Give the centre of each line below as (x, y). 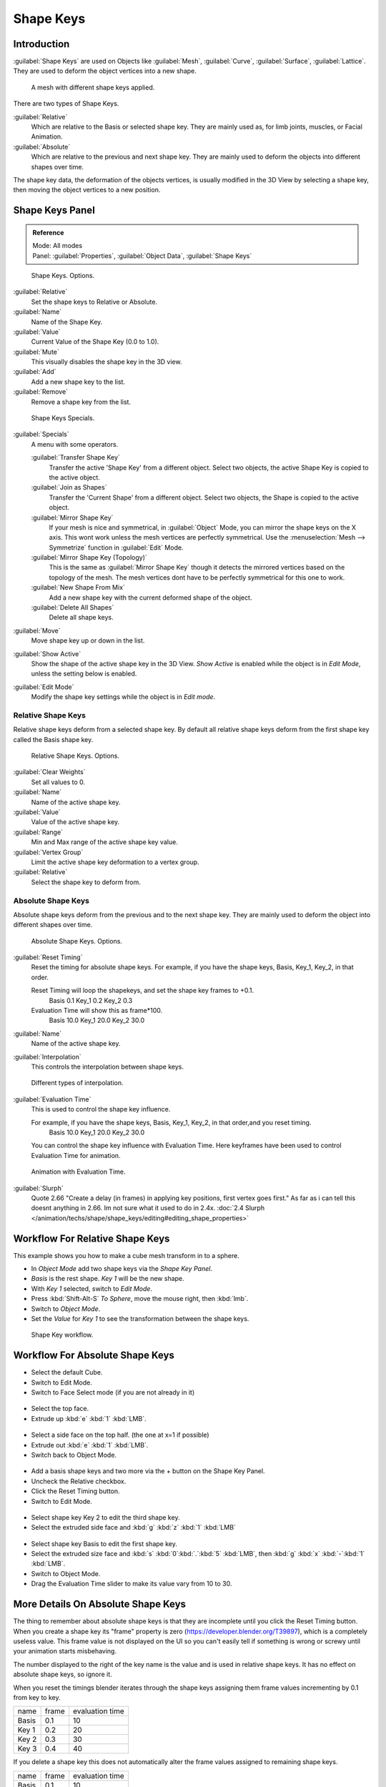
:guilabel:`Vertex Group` (48, 852)
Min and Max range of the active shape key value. (104, 842)
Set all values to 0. (58, 782)
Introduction (41, 44)
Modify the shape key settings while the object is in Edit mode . (123, 697)
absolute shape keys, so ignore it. (63, 1674)
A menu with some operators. (75, 444)
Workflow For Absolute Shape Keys (94, 1356)
